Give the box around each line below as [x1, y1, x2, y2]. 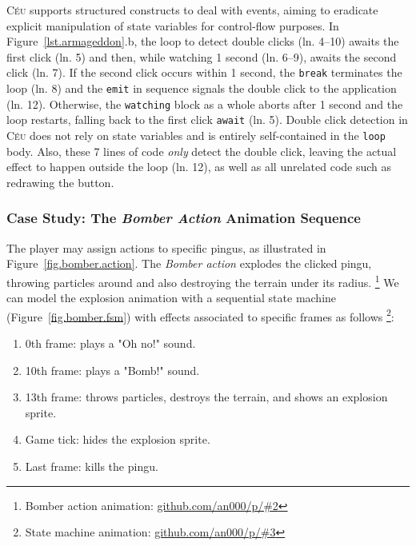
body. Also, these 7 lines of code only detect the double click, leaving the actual [6, 142, 397, 159]
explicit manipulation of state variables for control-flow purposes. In [6, 17, 339, 34]
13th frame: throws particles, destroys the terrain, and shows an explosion [25, 389, 388, 405]
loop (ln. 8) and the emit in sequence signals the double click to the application [6, 80, 397, 97]
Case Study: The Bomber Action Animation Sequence [6, 208, 361, 228]
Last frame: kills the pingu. [25, 457, 158, 474]
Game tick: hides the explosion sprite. [25, 431, 210, 448]
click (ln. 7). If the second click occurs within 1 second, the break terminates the [6, 64, 402, 81]
